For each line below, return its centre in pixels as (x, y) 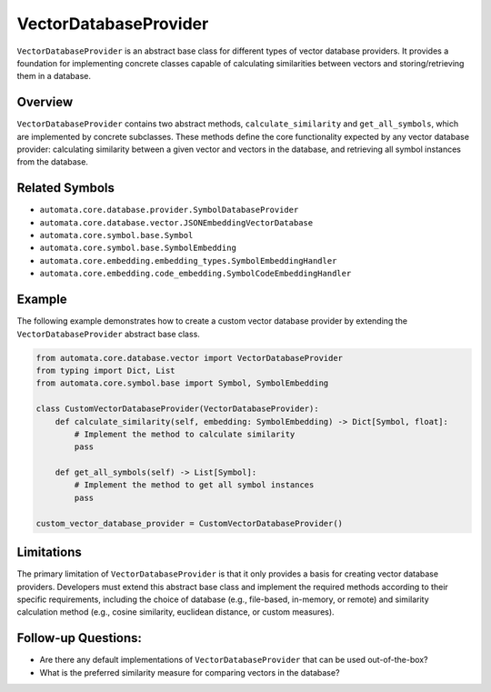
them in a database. (54, 76)
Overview (45, 102)
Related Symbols (66, 188)
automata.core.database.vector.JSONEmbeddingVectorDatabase (176, 222)
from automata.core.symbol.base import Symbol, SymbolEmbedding (182, 383)
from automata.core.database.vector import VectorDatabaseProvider (190, 358)
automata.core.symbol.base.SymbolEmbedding (138, 248)
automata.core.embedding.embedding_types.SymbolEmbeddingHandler (188, 261)
